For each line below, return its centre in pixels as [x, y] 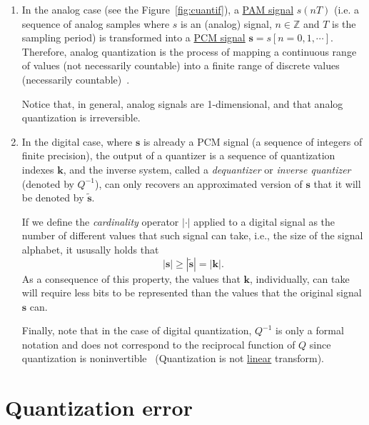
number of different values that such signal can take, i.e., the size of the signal [192, 235]
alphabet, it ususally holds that [90, 249]
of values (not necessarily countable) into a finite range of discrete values [181, 65]
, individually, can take [300, 278]
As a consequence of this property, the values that [131, 278]
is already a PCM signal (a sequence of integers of [253, 141]
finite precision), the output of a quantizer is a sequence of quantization [178, 155]
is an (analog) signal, [226, 23]
